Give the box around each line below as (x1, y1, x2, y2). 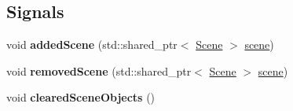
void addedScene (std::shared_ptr (6, 36, 178, 53)
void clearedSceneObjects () (6, 89, 156, 105)
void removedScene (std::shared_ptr (6, 62, 192, 79)
